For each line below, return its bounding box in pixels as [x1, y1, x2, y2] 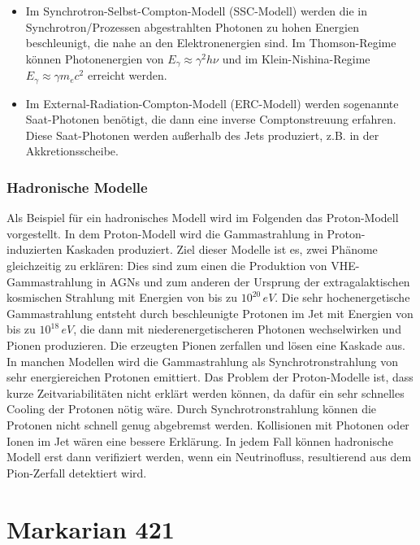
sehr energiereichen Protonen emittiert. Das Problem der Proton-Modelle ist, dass [6, 368, 414, 386]
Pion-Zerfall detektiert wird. [6, 464, 147, 481]
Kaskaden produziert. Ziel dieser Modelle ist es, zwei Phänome [66, 241, 378, 258]
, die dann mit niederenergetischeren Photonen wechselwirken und [73, 320, 401, 338]
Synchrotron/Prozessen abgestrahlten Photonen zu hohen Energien [25, 18, 359, 35]
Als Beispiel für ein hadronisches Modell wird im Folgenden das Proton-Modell [6, 209, 399, 226]
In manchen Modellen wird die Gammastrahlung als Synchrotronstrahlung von [6, 352, 399, 369]
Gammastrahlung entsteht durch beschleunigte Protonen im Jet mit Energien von [6, 304, 414, 321]
